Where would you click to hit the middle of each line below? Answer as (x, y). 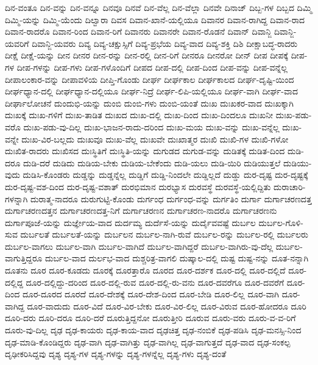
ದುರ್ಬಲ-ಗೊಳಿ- (281, 222)
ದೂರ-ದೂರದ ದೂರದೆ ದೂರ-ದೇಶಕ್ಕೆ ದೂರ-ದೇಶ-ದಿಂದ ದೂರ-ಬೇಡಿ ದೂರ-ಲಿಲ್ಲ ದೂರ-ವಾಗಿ (151, 294)
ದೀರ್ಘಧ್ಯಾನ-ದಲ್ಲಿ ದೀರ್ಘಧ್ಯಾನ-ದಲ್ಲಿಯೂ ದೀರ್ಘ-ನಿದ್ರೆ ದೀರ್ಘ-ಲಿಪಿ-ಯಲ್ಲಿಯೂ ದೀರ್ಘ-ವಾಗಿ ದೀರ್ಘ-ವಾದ (151, 91)
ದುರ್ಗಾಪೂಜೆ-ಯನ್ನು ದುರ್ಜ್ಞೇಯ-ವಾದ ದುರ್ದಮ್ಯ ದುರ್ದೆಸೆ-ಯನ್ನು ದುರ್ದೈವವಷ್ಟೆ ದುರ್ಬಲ (130, 222)
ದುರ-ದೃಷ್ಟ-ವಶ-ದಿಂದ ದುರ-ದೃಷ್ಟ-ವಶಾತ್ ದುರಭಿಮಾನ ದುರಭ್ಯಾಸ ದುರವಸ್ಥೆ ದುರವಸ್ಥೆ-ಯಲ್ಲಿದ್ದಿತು (138, 186)
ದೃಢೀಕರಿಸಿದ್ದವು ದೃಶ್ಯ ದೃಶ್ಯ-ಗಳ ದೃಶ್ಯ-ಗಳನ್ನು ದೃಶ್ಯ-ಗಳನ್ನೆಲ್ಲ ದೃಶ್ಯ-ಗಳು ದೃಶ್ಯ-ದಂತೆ (116, 354)
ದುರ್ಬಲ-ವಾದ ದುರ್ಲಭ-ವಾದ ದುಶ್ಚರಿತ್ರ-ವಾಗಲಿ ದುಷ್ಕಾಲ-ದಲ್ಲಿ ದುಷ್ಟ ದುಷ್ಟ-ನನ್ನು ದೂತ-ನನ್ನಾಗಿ (177, 258)
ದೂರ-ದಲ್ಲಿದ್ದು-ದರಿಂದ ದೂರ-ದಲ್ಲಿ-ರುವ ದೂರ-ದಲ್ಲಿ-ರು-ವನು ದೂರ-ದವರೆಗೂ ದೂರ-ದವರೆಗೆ (155, 282)
